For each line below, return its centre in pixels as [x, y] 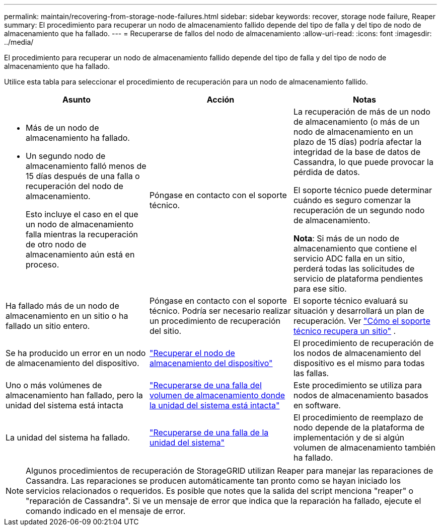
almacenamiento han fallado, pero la [74, 395]
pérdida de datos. [326, 172]
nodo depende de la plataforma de [359, 427]
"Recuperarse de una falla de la [209, 432]
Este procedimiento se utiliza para [357, 385]
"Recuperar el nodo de [192, 353]
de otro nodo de [56, 244]
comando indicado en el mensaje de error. [106, 511]
